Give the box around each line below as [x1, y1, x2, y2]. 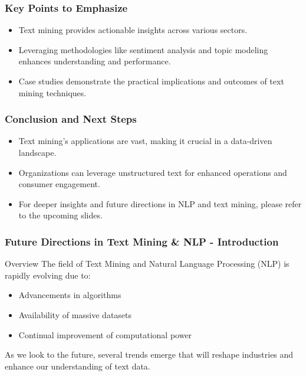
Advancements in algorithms [18, 289, 121, 301]
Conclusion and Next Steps [5, 112, 137, 126]
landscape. [18, 146, 57, 158]
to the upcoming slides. [18, 209, 103, 221]
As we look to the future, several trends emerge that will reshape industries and [5, 348, 294, 361]
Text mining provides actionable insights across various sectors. [18, 24, 248, 36]
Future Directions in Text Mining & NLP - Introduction [5, 234, 279, 249]
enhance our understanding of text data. [5, 359, 150, 372]
